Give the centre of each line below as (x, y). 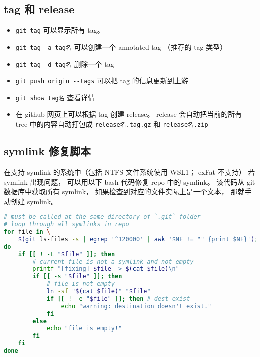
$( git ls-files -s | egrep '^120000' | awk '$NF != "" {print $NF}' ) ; (138, 239)
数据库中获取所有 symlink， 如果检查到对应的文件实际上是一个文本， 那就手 (128, 192)
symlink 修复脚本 (48, 151)
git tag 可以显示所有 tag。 (60, 30)
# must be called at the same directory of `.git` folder (102, 217)
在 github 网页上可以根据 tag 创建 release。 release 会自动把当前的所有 (129, 114)
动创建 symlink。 (31, 201)
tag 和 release (39, 9)
